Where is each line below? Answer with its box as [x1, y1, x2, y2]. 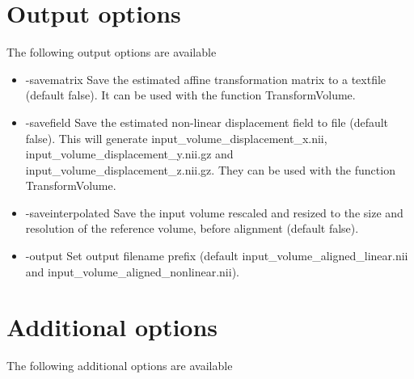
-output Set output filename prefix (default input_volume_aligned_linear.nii [25, 247, 408, 264]
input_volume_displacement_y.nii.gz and [25, 145, 234, 162]
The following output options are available [6, 44, 217, 61]
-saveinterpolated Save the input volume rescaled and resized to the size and [25, 204, 403, 221]
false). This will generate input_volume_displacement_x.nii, [25, 129, 327, 146]
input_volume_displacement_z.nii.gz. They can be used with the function [25, 161, 395, 178]
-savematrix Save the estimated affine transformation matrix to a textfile [25, 70, 387, 87]
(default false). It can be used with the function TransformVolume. [25, 86, 356, 103]
